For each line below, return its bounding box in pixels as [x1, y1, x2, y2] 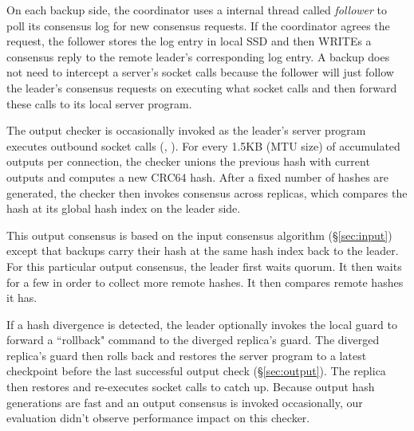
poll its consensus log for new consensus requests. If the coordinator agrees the [6, 17, 390, 33]
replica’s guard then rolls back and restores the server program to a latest [6, 347, 367, 363]
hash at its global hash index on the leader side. [6, 200, 241, 217]
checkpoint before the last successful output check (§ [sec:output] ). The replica [6, 362, 386, 379]
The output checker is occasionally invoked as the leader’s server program [6, 122, 366, 139]
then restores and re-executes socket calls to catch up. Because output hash [6, 378, 375, 395]
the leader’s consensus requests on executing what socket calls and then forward [6, 79, 397, 96]
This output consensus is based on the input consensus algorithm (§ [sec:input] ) [6, 226, 392, 243]
